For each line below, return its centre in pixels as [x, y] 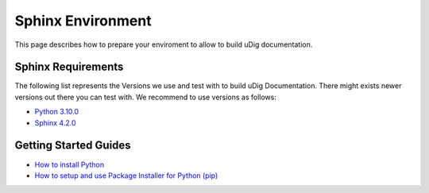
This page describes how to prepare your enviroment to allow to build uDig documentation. [164, 44]
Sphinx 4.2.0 [55, 122]
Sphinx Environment [83, 21]
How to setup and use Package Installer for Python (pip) [126, 176]
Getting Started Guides [73, 146]
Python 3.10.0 [57, 112]
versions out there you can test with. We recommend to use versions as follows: [146, 97]
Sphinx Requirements [69, 67]
